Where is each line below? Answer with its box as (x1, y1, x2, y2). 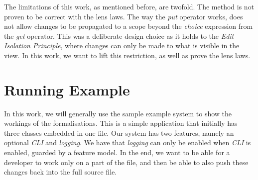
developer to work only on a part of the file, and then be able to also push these (4, 157, 249, 167)
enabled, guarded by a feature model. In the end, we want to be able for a (4, 147, 230, 158)
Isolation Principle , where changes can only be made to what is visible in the (4, 40, 240, 51)
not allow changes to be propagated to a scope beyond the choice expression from (4, 21, 253, 31)
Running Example (4, 79, 130, 99)
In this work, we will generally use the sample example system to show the (4, 108, 232, 118)
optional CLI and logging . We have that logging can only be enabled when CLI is (4, 137, 251, 148)
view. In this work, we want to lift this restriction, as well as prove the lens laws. (4, 50, 251, 60)
